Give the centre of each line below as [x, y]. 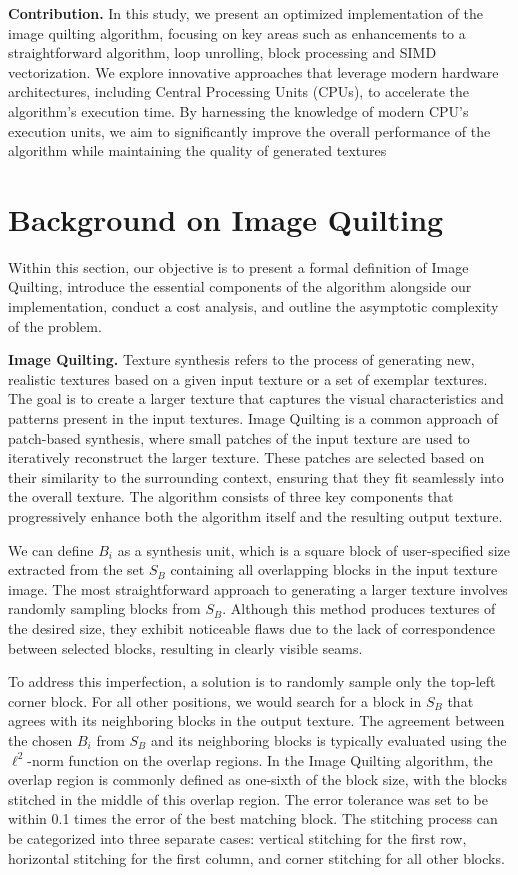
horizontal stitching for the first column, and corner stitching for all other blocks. [256, 857]
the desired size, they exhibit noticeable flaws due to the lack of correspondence [251, 627]
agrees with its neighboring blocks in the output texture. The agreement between [256, 720]
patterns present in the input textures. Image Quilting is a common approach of [253, 418]
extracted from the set [76, 569]
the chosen [40, 739]
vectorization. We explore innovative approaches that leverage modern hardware [253, 71]
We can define [51, 549]
